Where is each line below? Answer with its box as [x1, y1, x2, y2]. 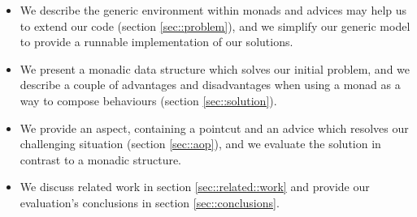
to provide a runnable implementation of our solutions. [20, 33, 293, 50]
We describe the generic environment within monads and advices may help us [20, 2, 407, 18]
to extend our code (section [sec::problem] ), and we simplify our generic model [20, 17, 410, 34]
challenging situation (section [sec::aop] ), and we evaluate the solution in [20, 135, 381, 152]
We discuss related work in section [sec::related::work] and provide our [20, 178, 370, 195]
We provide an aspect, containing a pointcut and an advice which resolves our [20, 119, 409, 136]
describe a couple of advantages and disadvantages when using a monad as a [20, 76, 401, 93]
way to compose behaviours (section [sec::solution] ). [20, 91, 277, 108]
